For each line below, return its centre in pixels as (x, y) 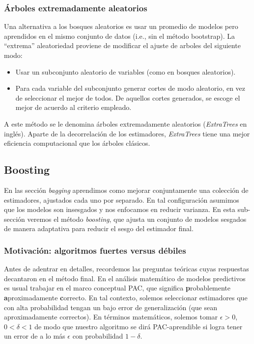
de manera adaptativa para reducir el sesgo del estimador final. (99, 228)
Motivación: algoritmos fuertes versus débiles (95, 250)
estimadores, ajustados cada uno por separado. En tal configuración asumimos (122, 199)
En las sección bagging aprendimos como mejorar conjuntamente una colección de (126, 190)
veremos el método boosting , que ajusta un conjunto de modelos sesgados (137, 219)
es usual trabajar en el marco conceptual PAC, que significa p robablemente (117, 288)
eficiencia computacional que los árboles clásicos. (77, 143)
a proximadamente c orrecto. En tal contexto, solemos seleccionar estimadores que (126, 297)
